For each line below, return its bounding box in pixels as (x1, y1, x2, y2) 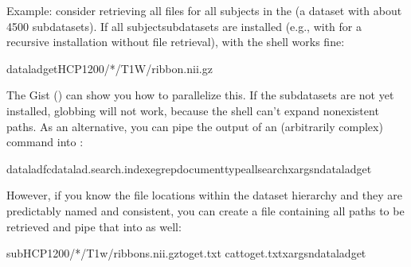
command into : (6, 133, 84, 150)
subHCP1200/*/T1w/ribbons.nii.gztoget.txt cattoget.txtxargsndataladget (6, 245, 366, 261)
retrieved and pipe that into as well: (6, 218, 182, 234)
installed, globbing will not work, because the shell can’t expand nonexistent (6, 102, 379, 118)
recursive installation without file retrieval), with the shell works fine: (6, 33, 345, 50)
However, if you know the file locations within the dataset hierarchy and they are (6, 187, 402, 203)
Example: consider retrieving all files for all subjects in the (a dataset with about (6, 2, 402, 18)
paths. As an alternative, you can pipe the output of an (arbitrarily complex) (6, 118, 383, 134)
